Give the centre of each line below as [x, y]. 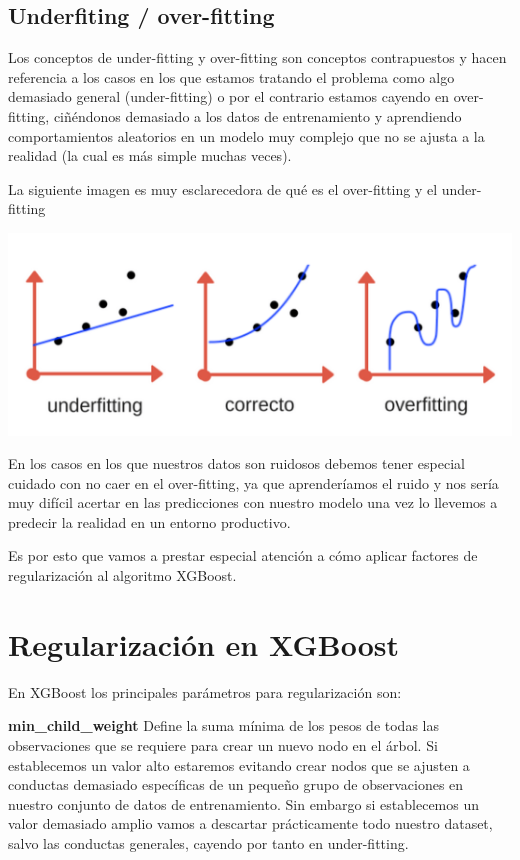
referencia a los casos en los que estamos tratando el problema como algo [231, 76]
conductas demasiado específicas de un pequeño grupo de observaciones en [236, 784]
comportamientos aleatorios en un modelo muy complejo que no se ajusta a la [246, 135]
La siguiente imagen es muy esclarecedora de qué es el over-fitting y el [223, 188]
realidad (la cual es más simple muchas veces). [150, 155]
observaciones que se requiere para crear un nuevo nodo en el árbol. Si [223, 744]
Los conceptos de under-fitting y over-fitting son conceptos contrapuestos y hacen [257, 57]
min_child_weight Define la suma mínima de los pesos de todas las [223, 725]
